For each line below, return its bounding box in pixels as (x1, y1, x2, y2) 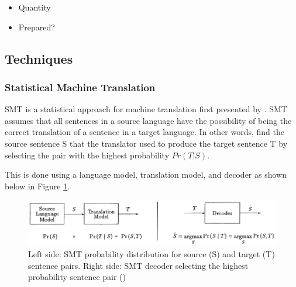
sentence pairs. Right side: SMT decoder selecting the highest (28, 259, 249, 271)
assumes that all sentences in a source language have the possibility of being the (5, 114, 292, 126)
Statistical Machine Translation (5, 79, 156, 94)
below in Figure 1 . (5, 179, 70, 192)
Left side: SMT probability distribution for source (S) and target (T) (28, 248, 275, 260)
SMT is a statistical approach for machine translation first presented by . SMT (5, 103, 287, 115)
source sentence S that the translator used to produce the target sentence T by (5, 137, 288, 149)
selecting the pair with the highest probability (5, 148, 170, 161)
